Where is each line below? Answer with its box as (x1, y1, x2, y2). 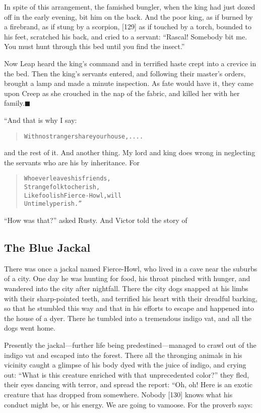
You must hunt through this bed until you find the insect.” (4, 41, 185, 52)
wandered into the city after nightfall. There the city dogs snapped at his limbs (4, 283, 248, 293)
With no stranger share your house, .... (24, 132, 144, 140)
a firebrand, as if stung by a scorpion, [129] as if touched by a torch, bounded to (4, 21, 251, 32)
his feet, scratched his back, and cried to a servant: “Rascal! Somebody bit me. (4, 31, 247, 41)
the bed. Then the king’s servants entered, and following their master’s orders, (4, 68, 246, 78)
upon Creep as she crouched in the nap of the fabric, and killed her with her (4, 87, 240, 98)
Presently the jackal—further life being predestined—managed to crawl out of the (4, 339, 256, 350)
